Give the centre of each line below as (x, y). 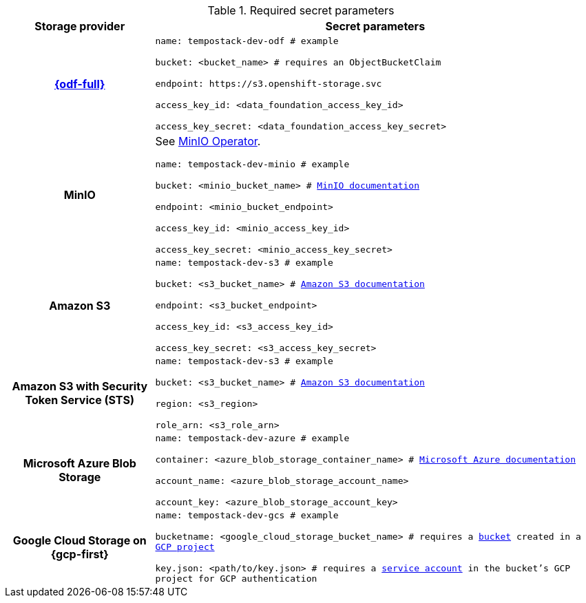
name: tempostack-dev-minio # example (252, 164)
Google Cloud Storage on (80, 540)
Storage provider (80, 26)
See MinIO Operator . (208, 141)
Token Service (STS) (80, 400)
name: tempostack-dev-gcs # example (247, 515)
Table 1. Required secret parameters (301, 10)
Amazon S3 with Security (80, 386)
